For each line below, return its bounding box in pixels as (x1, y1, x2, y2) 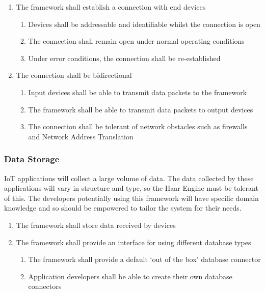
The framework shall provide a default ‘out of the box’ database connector (28, 254, 261, 265)
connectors (28, 281, 62, 291)
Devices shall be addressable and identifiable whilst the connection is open (28, 18, 260, 29)
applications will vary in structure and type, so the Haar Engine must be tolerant (4, 183, 258, 193)
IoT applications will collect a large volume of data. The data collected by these (4, 172, 254, 183)
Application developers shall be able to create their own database (28, 271, 232, 281)
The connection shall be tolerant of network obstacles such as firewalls (28, 121, 248, 132)
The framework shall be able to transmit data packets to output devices (28, 104, 253, 114)
